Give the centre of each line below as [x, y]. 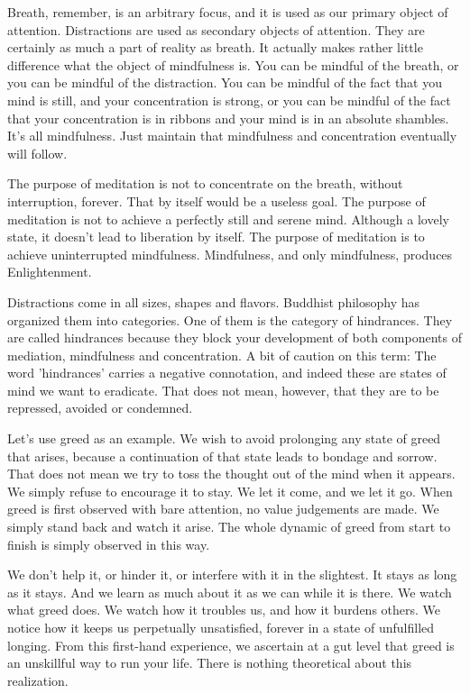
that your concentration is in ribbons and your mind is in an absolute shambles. [228, 118]
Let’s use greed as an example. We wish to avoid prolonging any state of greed [224, 438]
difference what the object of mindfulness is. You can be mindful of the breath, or [233, 64]
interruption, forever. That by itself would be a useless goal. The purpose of [217, 201]
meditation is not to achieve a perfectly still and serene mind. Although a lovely [228, 219]
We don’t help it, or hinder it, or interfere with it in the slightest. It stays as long [232, 574]
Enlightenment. [50, 272]
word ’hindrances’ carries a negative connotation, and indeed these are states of [227, 373]
